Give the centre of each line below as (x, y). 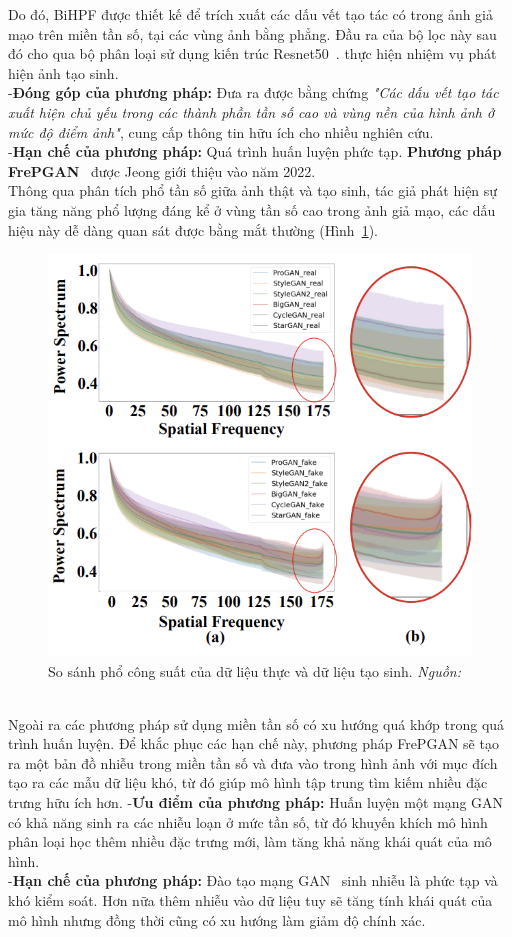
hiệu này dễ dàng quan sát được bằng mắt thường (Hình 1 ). (193, 229)
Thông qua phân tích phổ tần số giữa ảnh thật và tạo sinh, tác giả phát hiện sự (253, 190)
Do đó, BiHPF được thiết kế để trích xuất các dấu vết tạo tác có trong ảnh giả (251, 14)
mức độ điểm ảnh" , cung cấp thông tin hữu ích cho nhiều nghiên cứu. (221, 131)
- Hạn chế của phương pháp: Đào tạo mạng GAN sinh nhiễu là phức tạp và (253, 880)
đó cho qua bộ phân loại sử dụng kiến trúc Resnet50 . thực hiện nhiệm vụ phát (252, 53)
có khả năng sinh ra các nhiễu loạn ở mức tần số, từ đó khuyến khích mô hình (248, 821)
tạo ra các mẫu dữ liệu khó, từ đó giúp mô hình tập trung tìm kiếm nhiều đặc (248, 782)
